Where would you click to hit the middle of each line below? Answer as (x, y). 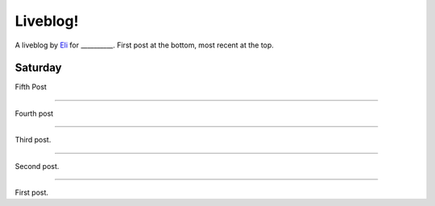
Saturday (38, 68)
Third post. (33, 140)
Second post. (37, 166)
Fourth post (34, 113)
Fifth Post (31, 87)
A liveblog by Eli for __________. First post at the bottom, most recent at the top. (144, 45)
